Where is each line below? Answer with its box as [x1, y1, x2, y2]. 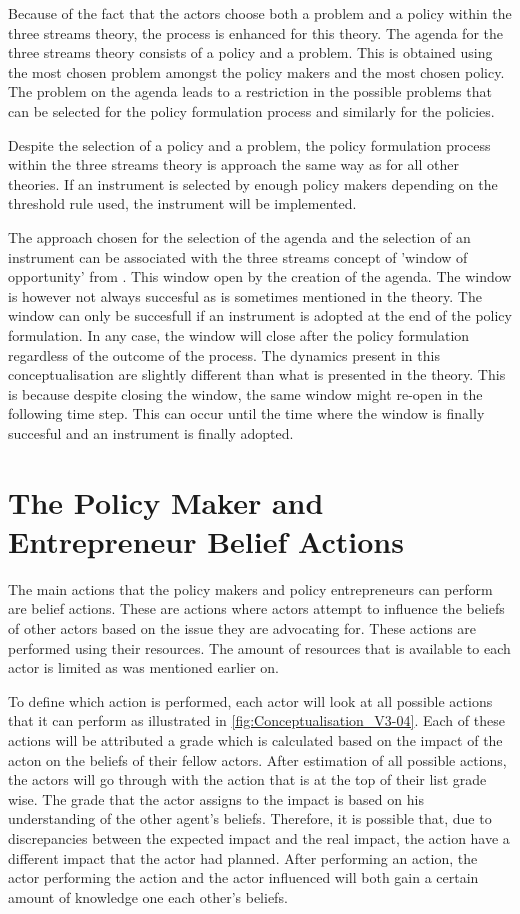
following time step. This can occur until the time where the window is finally [8, 403, 485, 424]
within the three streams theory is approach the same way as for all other [8, 154, 459, 175]
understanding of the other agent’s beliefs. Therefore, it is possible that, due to [8, 808, 492, 829]
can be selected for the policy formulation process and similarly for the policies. [8, 100, 495, 121]
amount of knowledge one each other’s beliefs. [8, 886, 288, 907]
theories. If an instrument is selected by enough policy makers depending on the [8, 173, 498, 194]
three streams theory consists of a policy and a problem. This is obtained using [8, 42, 493, 63]
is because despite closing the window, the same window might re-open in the [8, 383, 483, 404]
